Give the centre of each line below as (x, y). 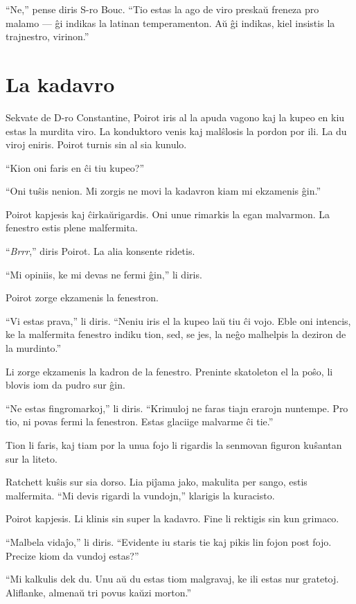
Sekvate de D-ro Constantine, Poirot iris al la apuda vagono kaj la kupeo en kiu (175, 117)
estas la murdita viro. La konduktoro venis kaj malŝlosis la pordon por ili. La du (176, 131)
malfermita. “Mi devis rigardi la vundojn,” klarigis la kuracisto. (140, 495)
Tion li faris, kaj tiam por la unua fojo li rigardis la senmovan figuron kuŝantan (174, 445)
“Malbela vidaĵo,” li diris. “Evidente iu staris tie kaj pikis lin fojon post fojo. (169, 541)
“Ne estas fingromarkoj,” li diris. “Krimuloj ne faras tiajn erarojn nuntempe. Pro (177, 408)
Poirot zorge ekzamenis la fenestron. (82, 297)
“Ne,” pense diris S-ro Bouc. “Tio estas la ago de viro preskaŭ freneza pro (162, 9)
